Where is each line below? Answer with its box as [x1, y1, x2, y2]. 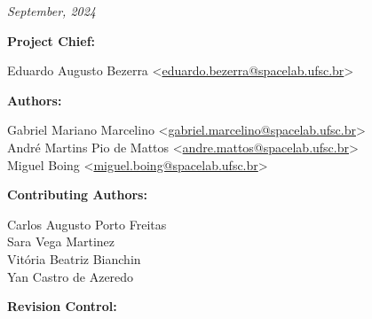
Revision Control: [7, 297, 117, 315]
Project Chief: [7, 31, 96, 50]
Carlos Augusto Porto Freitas [7, 214, 167, 233]
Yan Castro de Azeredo [7, 267, 134, 285]
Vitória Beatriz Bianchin [7, 249, 141, 268]
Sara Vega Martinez [7, 232, 115, 251]
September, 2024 [7, 2, 97, 19]
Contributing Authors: [7, 185, 147, 204]
